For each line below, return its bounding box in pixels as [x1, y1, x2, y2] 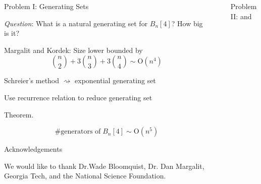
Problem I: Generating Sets [4, 1, 89, 11]
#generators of [55, 128, 101, 136]
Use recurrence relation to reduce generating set [4, 92, 152, 102]
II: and [230, 11, 252, 21]
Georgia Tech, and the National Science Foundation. [4, 170, 166, 181]
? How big [171, 18, 203, 28]
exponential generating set [75, 75, 156, 86]
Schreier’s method [4, 75, 60, 86]
